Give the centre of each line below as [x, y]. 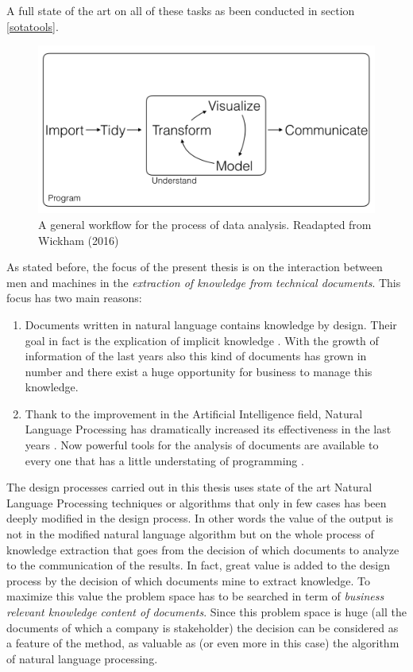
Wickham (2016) [79, 240]
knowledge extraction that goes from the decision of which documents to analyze [203, 549]
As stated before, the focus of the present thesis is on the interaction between [195, 267]
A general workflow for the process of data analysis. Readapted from [205, 224]
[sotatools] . [33, 26]
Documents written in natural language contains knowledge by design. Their [211, 324]
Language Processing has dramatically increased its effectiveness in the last [208, 429]
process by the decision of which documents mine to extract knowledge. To [189, 580]
